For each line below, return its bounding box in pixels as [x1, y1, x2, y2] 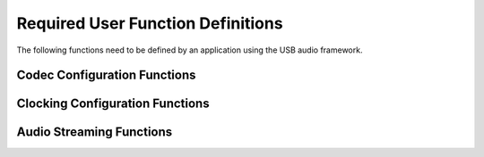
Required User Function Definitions [16, 13, 283, 33]
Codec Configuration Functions [16, 68, 196, 83]
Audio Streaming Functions [16, 125, 173, 140]
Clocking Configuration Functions [16, 96, 210, 112]
